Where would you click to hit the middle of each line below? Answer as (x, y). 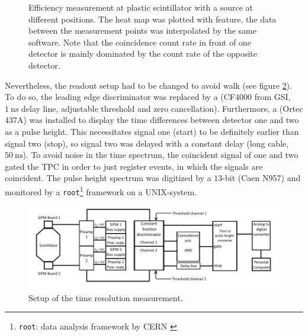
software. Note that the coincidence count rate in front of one (140, 42)
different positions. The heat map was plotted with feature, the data (153, 19)
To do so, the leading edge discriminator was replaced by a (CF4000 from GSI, (148, 97)
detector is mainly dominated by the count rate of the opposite (143, 54)
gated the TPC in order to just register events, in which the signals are (134, 166)
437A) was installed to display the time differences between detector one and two (152, 120)
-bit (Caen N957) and (262, 178)
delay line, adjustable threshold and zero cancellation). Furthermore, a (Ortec (162, 108)
